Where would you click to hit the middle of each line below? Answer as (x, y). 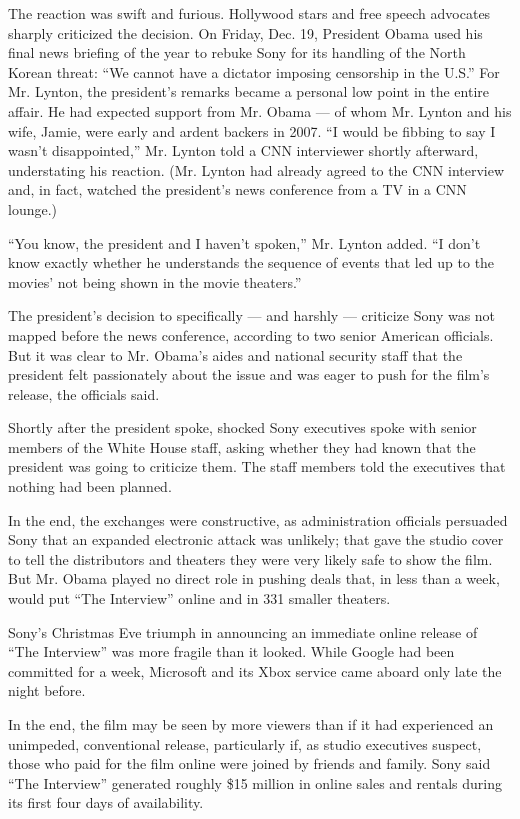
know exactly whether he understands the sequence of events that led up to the (251, 262)
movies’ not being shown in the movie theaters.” (155, 281)
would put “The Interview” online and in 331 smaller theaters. (199, 598)
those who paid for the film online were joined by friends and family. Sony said (249, 763)
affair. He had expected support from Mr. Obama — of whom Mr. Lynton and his (260, 110)
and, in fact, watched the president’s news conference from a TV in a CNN (237, 189)
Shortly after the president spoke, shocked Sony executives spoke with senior (242, 427)
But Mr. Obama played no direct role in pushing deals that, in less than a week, (254, 578)
